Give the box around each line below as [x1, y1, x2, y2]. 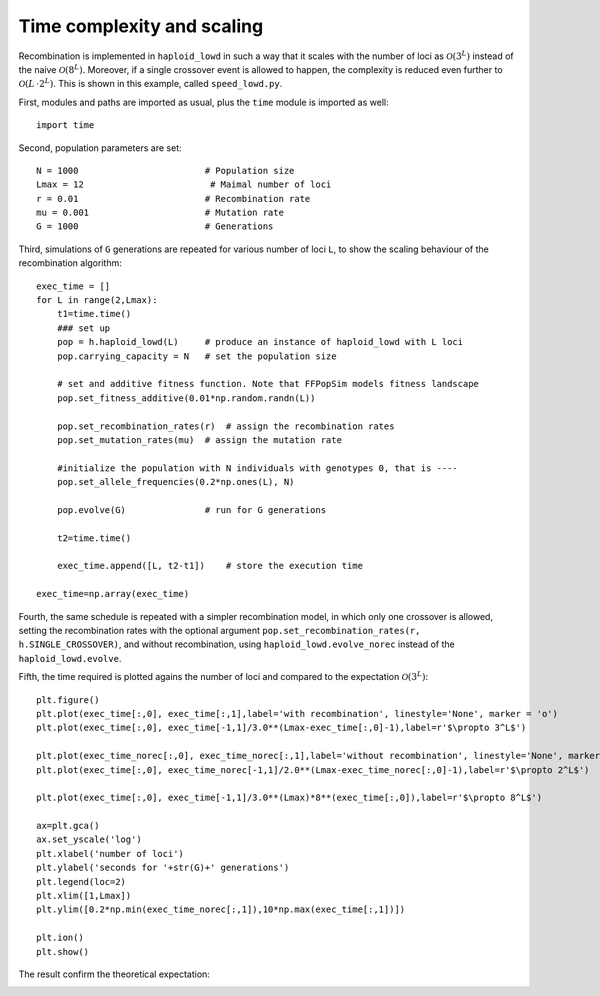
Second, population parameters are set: [18, 141, 182, 154]
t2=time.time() [56, 532, 132, 544]
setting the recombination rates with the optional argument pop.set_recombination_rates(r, [18, 625, 421, 636]
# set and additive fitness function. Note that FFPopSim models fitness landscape [56, 378, 480, 390]
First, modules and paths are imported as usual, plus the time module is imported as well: [18, 96, 389, 108]
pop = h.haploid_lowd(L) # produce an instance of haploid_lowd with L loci [56, 336, 464, 348]
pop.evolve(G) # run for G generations [56, 504, 327, 515]
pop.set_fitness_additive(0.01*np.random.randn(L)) [56, 392, 316, 404]
